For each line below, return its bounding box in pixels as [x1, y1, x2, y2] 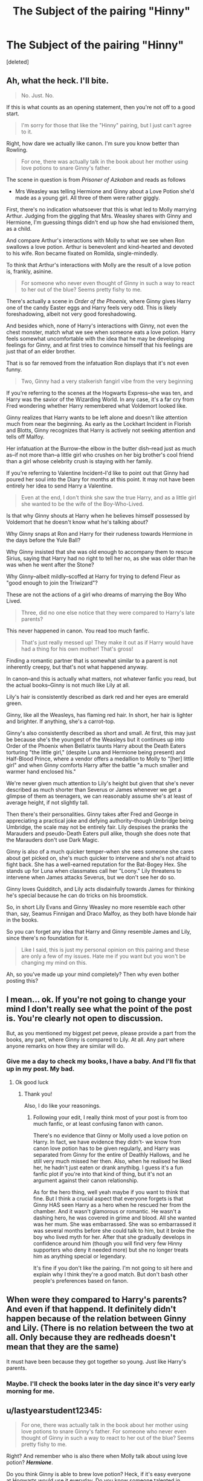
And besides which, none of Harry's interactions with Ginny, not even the [6, 322, 188, 329]
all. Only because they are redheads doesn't [6, 1332, 176, 1343]
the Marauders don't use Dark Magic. [6, 836, 100, 843]
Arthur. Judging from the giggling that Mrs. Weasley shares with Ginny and [6, 212, 192, 219]
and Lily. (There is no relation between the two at [6, 1323, 194, 1333]
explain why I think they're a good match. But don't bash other [33, 1270, 188, 1278]
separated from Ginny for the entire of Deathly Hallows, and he [33, 1151, 190, 1158]
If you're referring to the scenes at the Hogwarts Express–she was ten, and [6, 389, 193, 396]
